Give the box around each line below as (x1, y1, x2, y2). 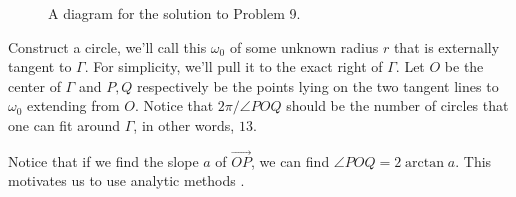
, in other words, (133, 114, 235, 135)
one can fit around (8, 114, 121, 135)
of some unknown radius (229, 36, 379, 57)
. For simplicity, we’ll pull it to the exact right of (84, 56, 383, 77)
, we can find (251, 150, 330, 171)
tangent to (8, 56, 72, 77)
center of (8, 75, 61, 96)
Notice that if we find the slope (8, 150, 199, 171)
